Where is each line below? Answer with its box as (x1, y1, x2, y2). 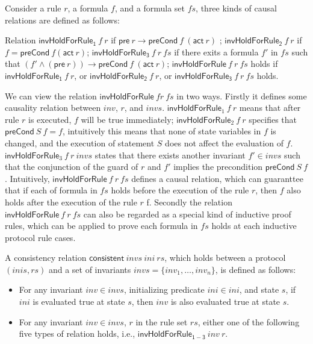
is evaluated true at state (33, 295, 125, 308)
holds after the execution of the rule (5, 195, 137, 208)
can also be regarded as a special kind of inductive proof (83, 207, 291, 220)
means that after (239, 101, 301, 114)
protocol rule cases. (5, 231, 76, 243)
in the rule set (135, 315, 188, 328)
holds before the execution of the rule (111, 184, 249, 196)
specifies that (249, 113, 297, 125)
